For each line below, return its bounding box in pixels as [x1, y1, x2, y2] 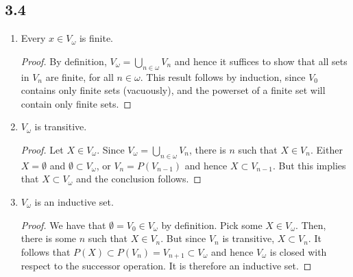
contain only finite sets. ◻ [21, 96, 132, 110]
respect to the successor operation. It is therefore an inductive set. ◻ [21, 258, 312, 273]
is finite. [79, 31, 113, 45]
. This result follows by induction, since [140, 69, 306, 84]
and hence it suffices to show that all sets [174, 53, 348, 68]
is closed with [269, 244, 327, 258]
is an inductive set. [34, 194, 114, 208]
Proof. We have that [21, 217, 106, 232]
